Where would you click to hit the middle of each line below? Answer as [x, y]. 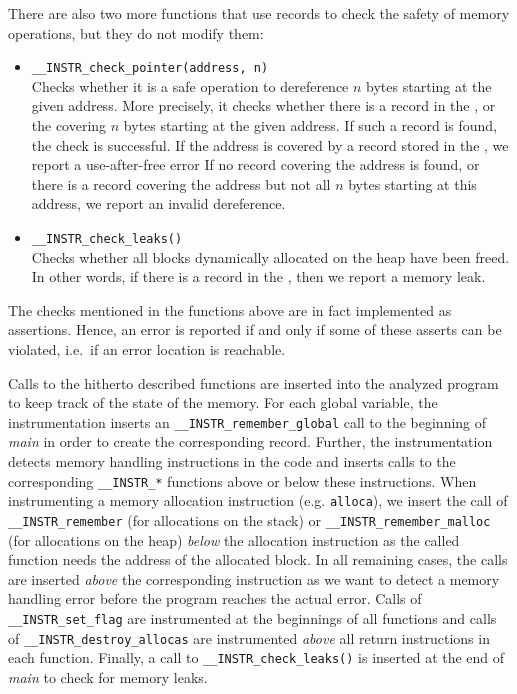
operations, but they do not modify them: [136, 32]
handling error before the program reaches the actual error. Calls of [215, 598]
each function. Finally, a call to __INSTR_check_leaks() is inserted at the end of [256, 657]
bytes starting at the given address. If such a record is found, [310, 125]
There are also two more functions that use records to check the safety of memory [259, 13]
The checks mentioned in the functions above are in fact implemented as [230, 309]
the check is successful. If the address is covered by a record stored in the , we [270, 144]
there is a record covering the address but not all [181, 183]
